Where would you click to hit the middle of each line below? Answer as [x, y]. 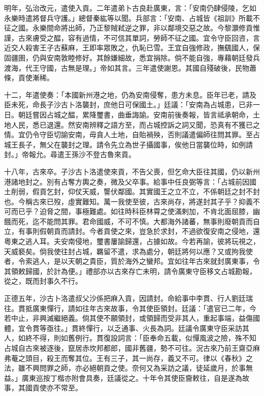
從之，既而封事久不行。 [43, 281]
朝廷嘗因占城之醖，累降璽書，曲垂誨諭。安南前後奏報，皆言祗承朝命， [135, 114]
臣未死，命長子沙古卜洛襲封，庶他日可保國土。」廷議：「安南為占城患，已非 [128, 104]
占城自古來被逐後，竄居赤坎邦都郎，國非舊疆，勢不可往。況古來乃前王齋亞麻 [132, 348]
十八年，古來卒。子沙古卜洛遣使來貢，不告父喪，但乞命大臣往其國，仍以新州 [132, 171]
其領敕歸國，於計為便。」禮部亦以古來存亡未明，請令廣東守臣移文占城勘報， [130, 271]
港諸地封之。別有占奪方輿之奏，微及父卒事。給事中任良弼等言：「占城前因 [127, 181]
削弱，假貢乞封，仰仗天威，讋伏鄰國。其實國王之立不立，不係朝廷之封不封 [135, 191]
